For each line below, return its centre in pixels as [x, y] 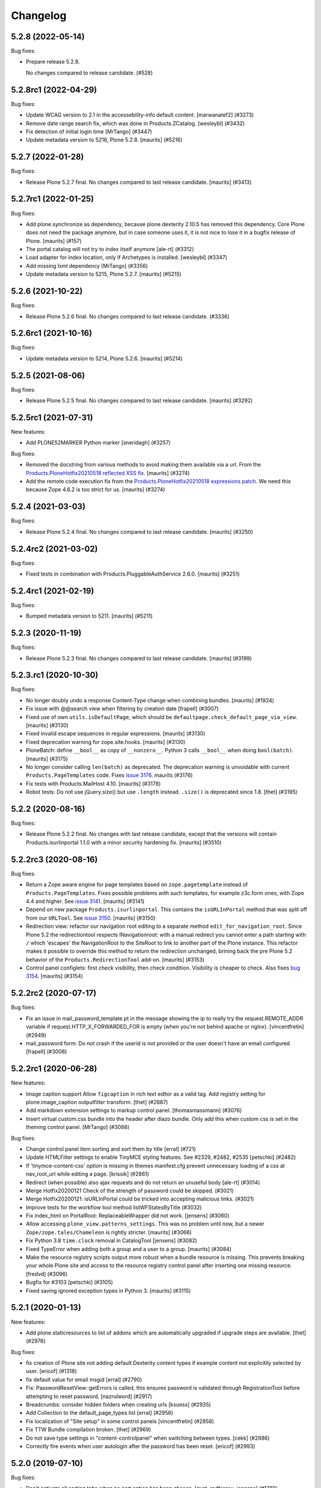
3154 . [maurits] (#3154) [54, 976]
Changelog [39, 15]
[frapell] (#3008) [47, 1052]
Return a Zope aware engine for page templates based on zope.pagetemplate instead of [137, 884]
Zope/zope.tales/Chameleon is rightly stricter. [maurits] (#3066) [109, 1232]
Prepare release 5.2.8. [53, 62]
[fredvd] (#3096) [47, 1274]
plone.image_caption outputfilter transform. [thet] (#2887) [97, 1102]
